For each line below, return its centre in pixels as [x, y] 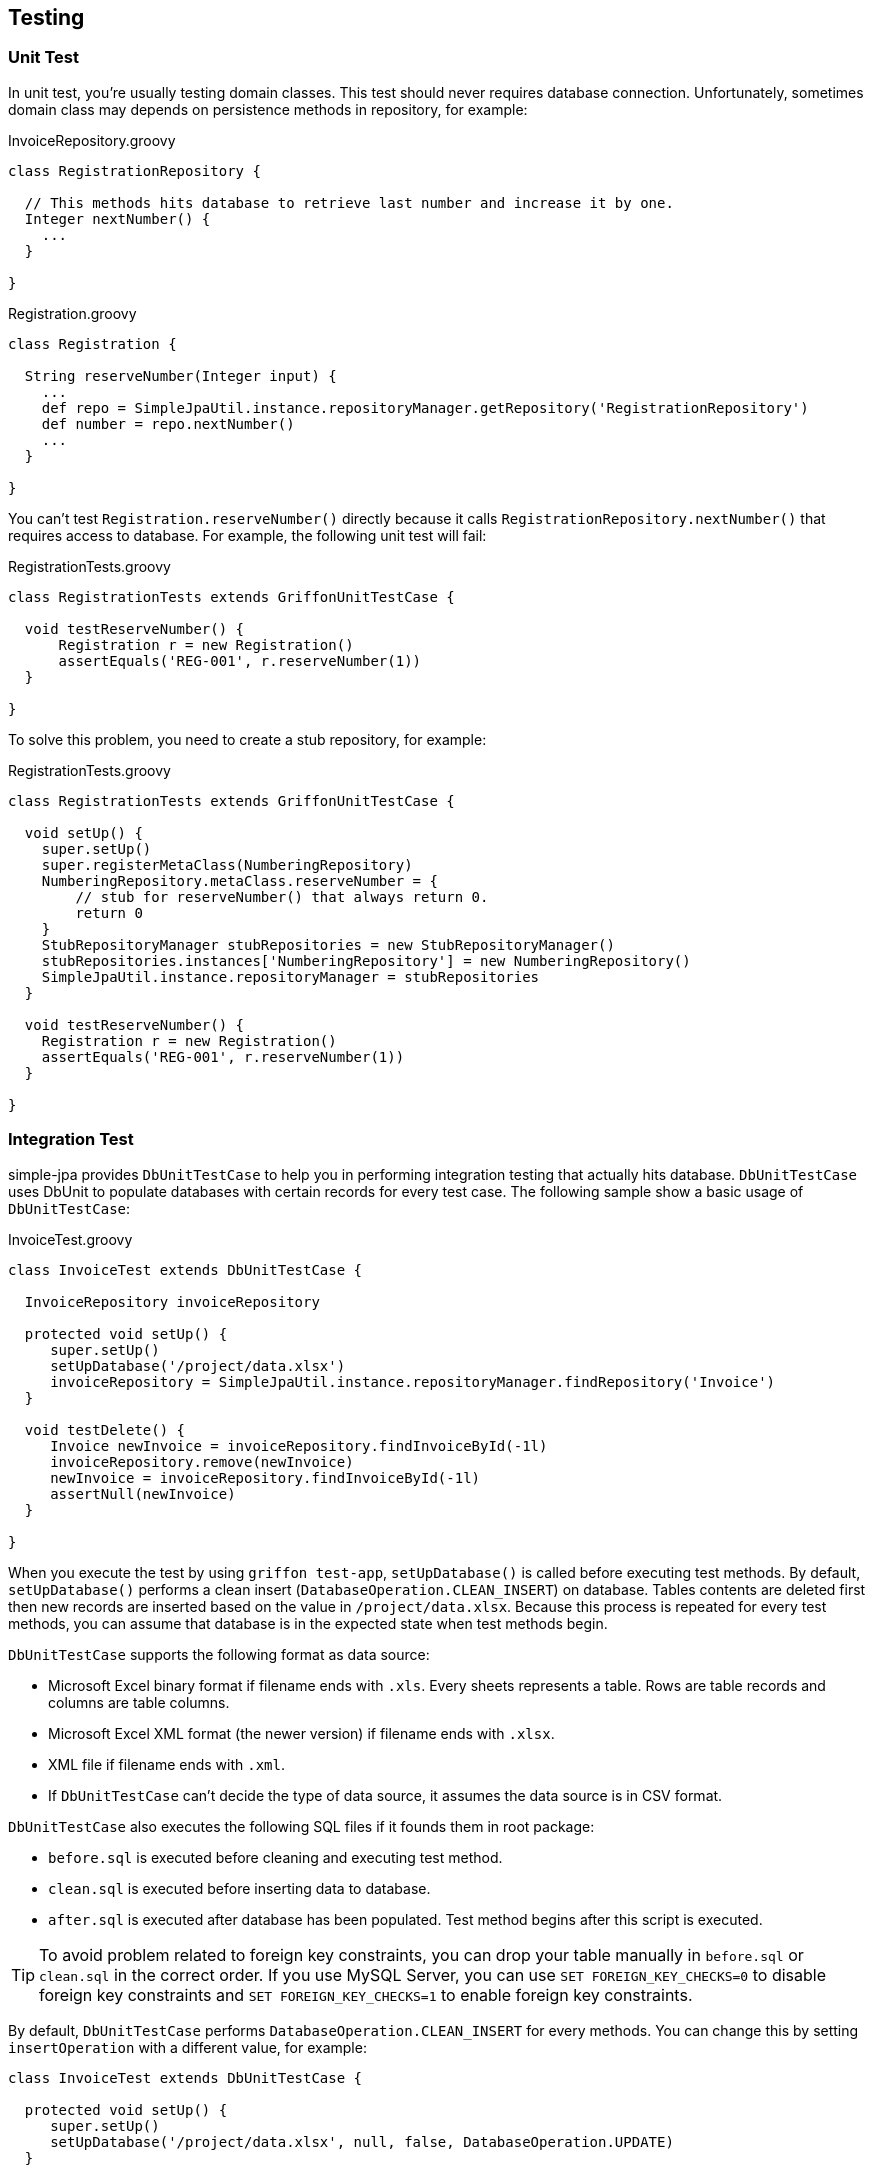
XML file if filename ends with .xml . [166, 1764]
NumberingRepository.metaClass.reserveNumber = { [239, 880]
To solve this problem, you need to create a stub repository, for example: [247, 739]
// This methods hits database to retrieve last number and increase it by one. [349, 202]
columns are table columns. [139, 1702]
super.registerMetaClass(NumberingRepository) [227, 864]
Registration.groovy [72, 313]
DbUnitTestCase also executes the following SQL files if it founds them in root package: [301, 1826]
